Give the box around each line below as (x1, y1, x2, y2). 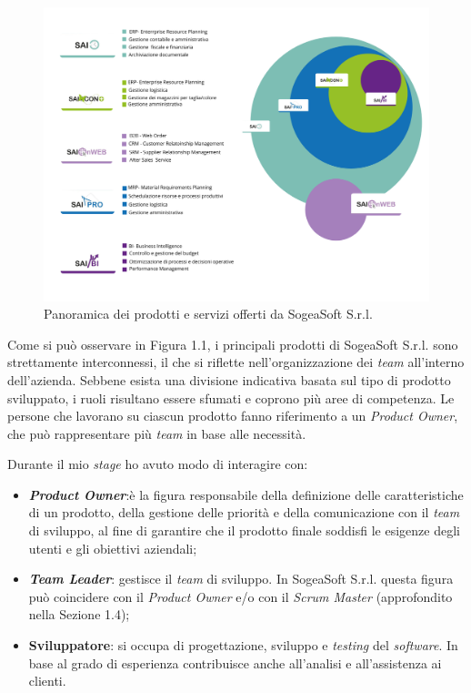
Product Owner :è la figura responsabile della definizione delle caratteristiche (28, 484, 464, 504)
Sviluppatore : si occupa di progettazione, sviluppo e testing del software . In (28, 636, 458, 655)
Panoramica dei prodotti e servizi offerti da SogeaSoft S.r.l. (44, 304, 373, 323)
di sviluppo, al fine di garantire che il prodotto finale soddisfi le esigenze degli (28, 521, 460, 540)
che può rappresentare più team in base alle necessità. (7, 423, 306, 443)
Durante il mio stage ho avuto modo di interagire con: (7, 454, 308, 474)
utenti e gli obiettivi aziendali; (28, 538, 197, 557)
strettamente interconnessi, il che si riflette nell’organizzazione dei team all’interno (7, 352, 465, 372)
